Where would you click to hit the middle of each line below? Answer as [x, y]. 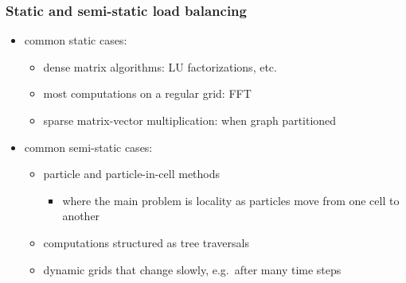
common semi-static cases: [88, 147]
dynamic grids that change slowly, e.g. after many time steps [192, 269]
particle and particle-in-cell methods [132, 174]
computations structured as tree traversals [146, 242]
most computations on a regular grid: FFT [147, 93]
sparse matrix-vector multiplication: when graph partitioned [190, 120]
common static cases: [76, 40]
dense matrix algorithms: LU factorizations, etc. [160, 66]
